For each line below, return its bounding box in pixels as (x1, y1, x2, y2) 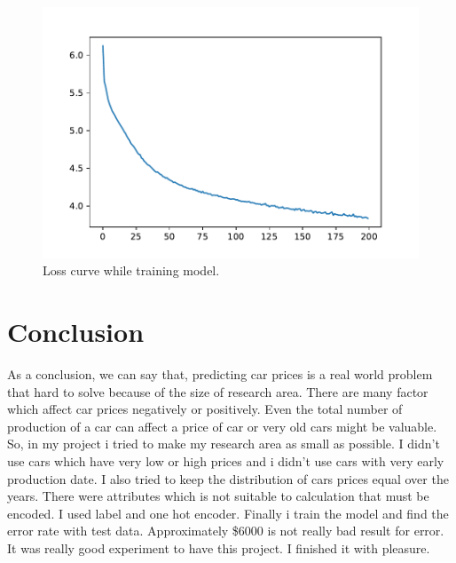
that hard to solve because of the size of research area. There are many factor (7, 382, 428, 400)
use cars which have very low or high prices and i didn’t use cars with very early (7, 451, 444, 470)
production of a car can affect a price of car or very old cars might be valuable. (7, 416, 437, 435)
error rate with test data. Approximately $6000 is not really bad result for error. (7, 521, 444, 540)
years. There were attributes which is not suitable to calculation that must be (7, 487, 429, 505)
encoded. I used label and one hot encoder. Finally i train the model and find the (7, 504, 449, 522)
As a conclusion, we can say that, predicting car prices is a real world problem (7, 364, 433, 383)
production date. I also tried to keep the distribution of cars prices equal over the (7, 469, 449, 488)
